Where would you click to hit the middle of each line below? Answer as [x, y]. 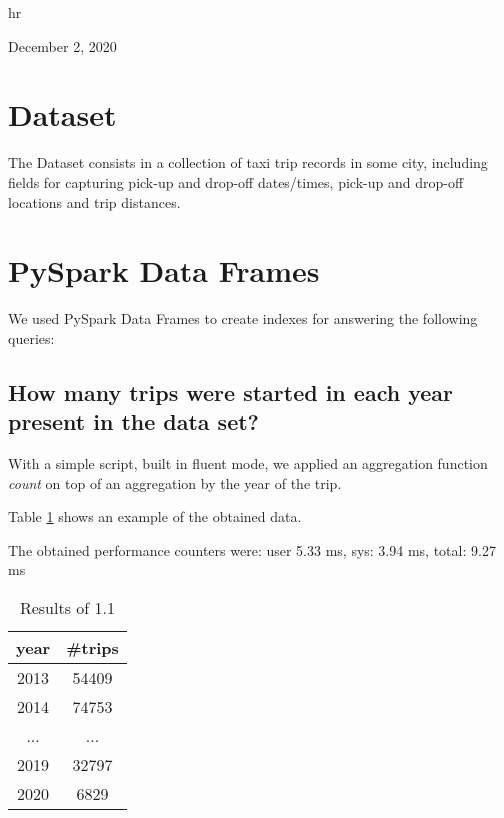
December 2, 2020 [62, 45]
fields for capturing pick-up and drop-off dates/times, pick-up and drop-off [236, 181]
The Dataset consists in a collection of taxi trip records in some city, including [248, 162]
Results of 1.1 [67, 607]
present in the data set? [134, 421]
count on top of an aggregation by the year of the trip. [175, 482]
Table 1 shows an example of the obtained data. [155, 516]
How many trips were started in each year [230, 391]
